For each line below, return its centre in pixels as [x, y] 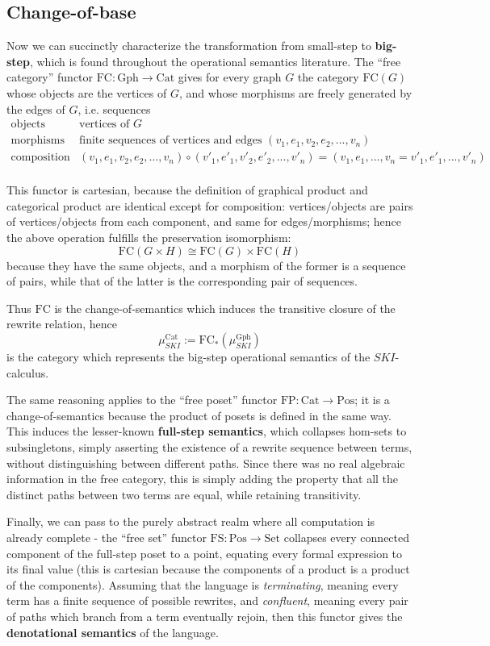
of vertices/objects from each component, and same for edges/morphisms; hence [204, 221]
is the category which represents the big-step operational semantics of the [188, 357]
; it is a [372, 400]
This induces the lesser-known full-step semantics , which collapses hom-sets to [207, 431]
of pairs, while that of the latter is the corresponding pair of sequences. [182, 281]
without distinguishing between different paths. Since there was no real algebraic [206, 463]
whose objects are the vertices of [87, 92]
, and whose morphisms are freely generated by [295, 92]
